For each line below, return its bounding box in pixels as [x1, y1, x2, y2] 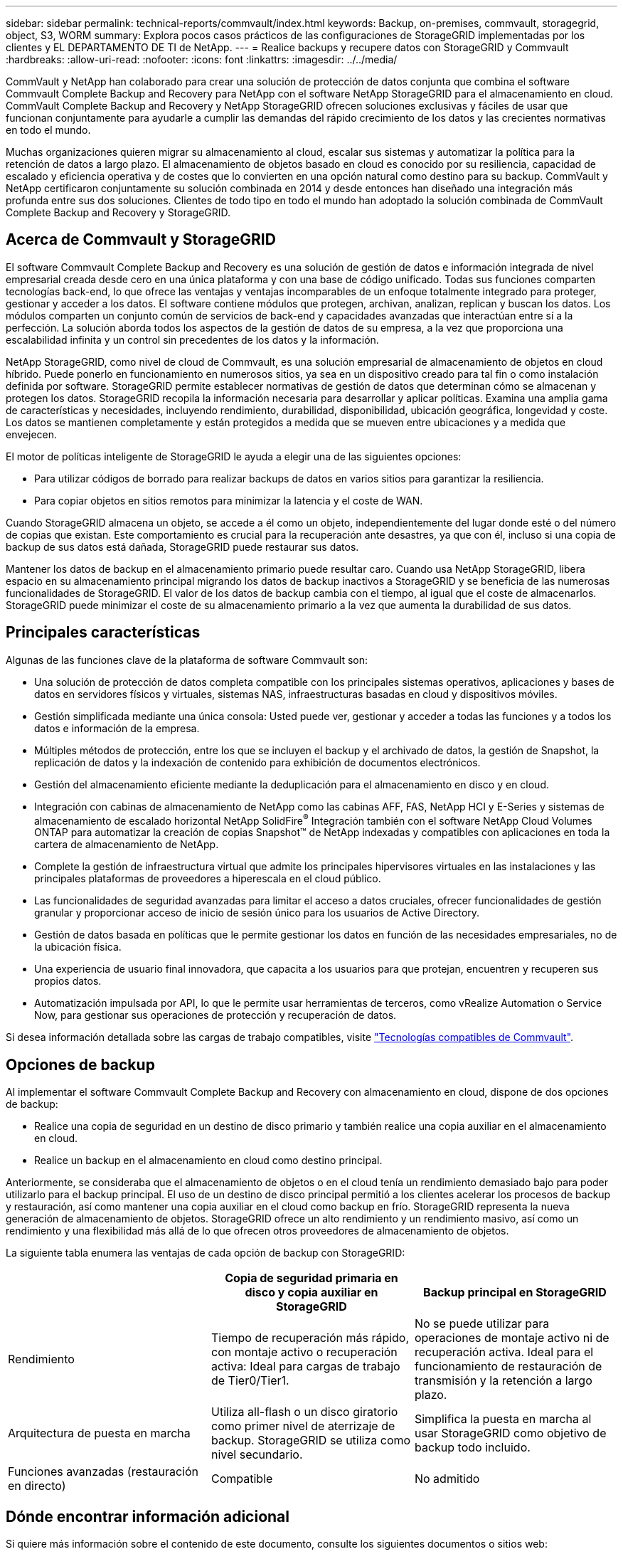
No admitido [414, 1471, 480, 1486]
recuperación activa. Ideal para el [414, 1345, 594, 1360]
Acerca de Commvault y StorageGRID [6, 231, 276, 249]
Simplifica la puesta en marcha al [414, 1412, 592, 1427]
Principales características [6, 623, 201, 642]
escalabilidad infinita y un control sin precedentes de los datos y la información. [6, 333, 379, 346]
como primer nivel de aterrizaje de [211, 1419, 395, 1434]
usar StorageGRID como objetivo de [414, 1426, 607, 1441]
